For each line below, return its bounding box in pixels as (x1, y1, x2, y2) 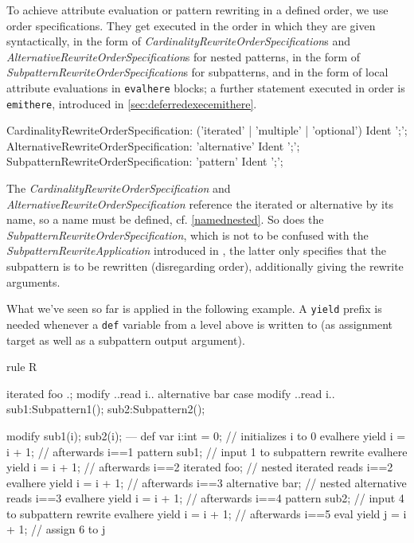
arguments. (6, 273, 61, 290)
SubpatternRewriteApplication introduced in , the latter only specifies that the (6, 242, 386, 259)
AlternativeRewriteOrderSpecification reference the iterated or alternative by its (6, 195, 393, 212)
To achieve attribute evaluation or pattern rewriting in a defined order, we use (6, 2, 389, 18)
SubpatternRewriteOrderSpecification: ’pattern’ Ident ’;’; (6, 153, 283, 170)
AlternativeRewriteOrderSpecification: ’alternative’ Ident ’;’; (6, 137, 300, 154)
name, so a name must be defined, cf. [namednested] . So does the (6, 211, 324, 228)
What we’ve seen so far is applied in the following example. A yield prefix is (6, 300, 382, 317)
